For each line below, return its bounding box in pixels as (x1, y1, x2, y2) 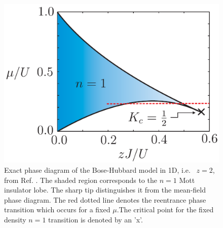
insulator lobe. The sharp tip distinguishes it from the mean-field (4, 184, 206, 195)
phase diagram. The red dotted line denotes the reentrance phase (4, 194, 206, 205)
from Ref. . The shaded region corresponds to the (4, 174, 157, 185)
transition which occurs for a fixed (4, 204, 110, 215)
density (4, 214, 26, 224)
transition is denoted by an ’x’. (48, 214, 143, 224)
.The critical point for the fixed (117, 204, 214, 215)
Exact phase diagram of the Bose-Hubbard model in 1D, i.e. (4, 165, 191, 175)
